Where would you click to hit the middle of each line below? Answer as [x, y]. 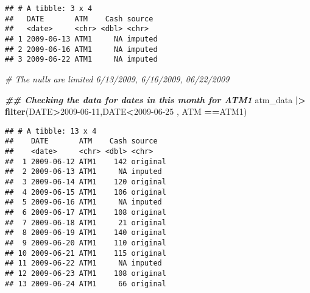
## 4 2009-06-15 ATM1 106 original [86, 192]
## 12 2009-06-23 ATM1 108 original [86, 273]
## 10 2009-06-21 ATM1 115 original [86, 253]
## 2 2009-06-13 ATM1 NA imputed [83, 172]
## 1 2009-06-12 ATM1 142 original [86, 161]
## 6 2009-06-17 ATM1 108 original [86, 212]
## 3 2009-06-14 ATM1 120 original [86, 182]
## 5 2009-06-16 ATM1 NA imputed [83, 202]
